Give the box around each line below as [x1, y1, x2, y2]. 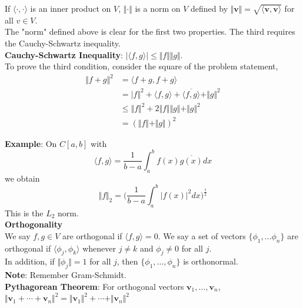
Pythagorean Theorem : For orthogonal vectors [5, 280, 184, 292]
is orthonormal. [183, 255, 238, 267]
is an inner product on [30, 2, 111, 14]
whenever [82, 242, 116, 254]
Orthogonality [5, 218, 63, 230]
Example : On [5, 137, 57, 149]
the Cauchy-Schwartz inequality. [5, 36, 121, 49]
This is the [5, 206, 44, 219]
